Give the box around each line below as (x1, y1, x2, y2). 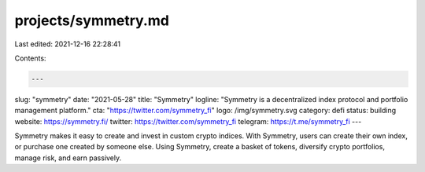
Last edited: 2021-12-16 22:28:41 (14, 39, 121, 49)
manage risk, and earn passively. (14, 153, 122, 163)
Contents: (14, 53, 46, 63)
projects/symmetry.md (14, 12, 169, 29)
